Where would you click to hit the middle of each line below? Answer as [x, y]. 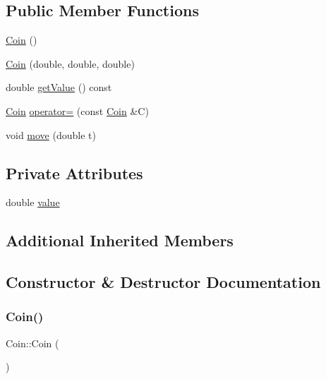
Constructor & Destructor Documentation [163, 282]
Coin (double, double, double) [70, 63]
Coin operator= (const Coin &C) [77, 110]
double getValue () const [59, 87]
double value [33, 202]
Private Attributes [74, 173]
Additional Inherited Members [120, 240]
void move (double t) [51, 134]
